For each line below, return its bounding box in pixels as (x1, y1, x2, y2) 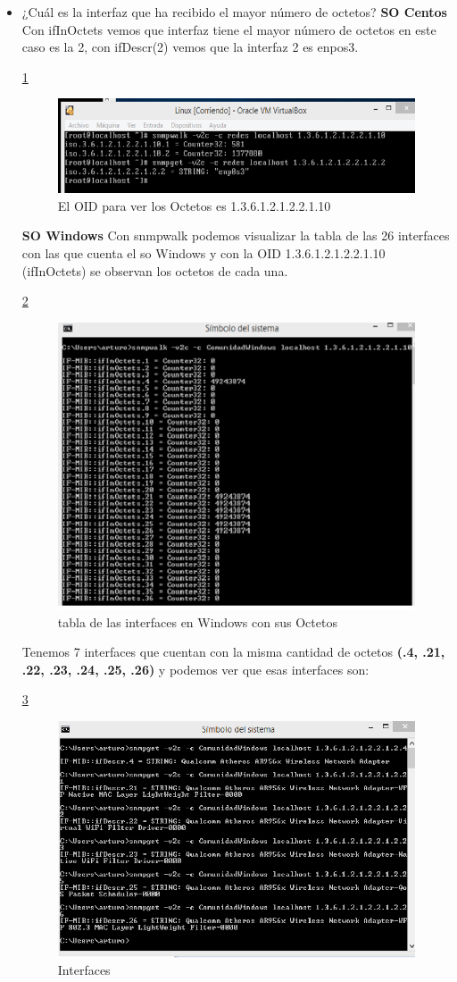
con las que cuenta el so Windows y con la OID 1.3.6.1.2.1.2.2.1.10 (21, 244, 386, 263)
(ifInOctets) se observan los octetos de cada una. (21, 261, 288, 280)
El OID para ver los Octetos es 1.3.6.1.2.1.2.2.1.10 (57, 196, 331, 214)
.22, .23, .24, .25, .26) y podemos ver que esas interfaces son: (21, 659, 370, 678)
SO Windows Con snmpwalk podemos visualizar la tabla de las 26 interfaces (21, 226, 450, 245)
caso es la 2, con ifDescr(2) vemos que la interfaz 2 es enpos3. (21, 38, 359, 56)
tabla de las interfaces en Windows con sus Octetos (57, 612, 337, 631)
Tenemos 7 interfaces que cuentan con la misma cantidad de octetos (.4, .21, (21, 642, 445, 661)
